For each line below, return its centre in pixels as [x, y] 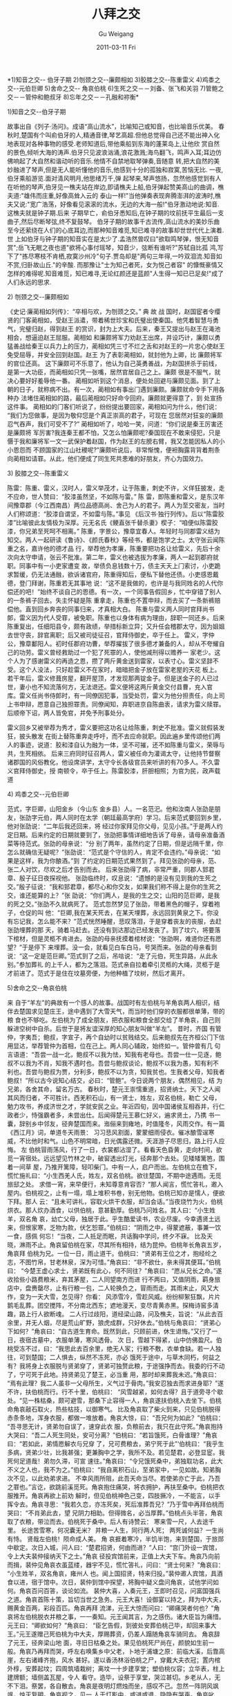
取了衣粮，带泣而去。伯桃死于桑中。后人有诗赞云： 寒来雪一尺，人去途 [108, 1521]
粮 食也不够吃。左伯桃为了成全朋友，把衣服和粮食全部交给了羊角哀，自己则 [114, 1020]
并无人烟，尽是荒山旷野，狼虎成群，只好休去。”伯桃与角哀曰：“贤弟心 [123, 1322]
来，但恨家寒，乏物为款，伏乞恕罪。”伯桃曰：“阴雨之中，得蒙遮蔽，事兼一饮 [114, 1227]
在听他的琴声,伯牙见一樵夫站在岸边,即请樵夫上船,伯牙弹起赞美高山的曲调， [113, 187]
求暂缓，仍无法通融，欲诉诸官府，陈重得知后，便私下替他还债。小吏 [104, 574]
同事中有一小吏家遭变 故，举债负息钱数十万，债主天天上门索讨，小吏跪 [120, 565]
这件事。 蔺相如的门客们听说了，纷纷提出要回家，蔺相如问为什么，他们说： [114, 406]
